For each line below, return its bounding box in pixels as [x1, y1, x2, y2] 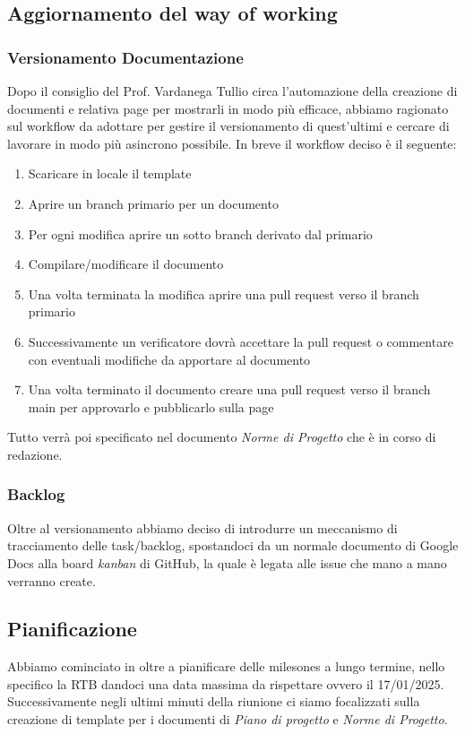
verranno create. [7, 571, 96, 590]
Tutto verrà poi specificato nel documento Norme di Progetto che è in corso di [7, 427, 436, 446]
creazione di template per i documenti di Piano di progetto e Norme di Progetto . [7, 710, 448, 729]
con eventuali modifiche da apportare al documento [28, 350, 311, 368]
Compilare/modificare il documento [28, 255, 224, 273]
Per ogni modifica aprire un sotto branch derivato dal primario [28, 224, 373, 243]
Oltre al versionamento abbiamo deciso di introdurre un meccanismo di [7, 518, 398, 537]
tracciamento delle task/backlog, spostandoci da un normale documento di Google [7, 536, 459, 555]
